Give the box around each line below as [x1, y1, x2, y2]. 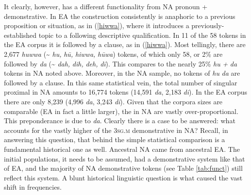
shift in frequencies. [4, 182, 62, 192]
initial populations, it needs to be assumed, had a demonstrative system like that [4, 153, 245, 163]
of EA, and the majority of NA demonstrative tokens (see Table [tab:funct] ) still [4, 163, 243, 173]
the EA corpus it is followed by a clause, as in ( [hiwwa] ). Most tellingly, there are [4, 39, 246, 49]
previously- [191, 20, 224, 31]
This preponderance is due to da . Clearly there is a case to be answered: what [4, 115, 235, 126]
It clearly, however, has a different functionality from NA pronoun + [4, 1, 208, 11]
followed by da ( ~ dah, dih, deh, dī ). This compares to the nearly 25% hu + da [4, 58, 237, 68]
